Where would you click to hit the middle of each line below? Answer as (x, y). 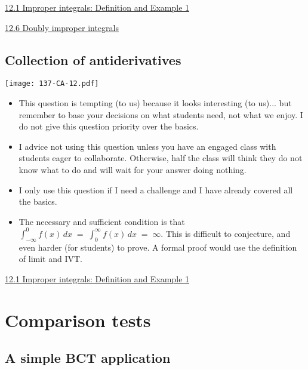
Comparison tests (78, 320)
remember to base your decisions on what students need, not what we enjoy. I (161, 114)
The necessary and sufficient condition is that (102, 221)
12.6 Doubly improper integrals (62, 27)
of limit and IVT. (50, 259)
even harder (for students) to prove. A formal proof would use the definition (158, 247)
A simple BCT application (88, 358)
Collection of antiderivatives (93, 59)
